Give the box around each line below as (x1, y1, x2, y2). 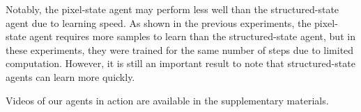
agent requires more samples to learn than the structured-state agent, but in (29, 29, 355, 44)
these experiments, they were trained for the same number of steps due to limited (6, 42, 354, 57)
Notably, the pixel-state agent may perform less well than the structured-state (6, 2, 339, 16)
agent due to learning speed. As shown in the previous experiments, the (6, 15, 312, 30)
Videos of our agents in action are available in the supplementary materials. (6, 93, 329, 107)
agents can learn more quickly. (6, 69, 135, 84)
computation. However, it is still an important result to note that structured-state (6, 56, 355, 71)
